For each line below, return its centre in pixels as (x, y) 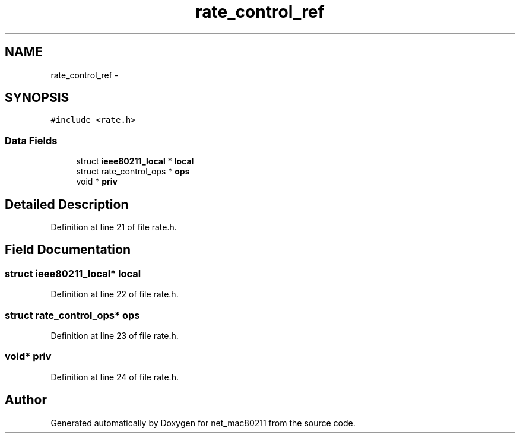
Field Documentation (68, 250)
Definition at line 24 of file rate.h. (115, 377)
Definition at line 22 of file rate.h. (115, 294)
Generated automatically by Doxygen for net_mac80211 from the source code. (203, 423)
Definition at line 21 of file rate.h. (114, 227)
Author (26, 400)
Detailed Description (67, 204)
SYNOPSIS (37, 98)
